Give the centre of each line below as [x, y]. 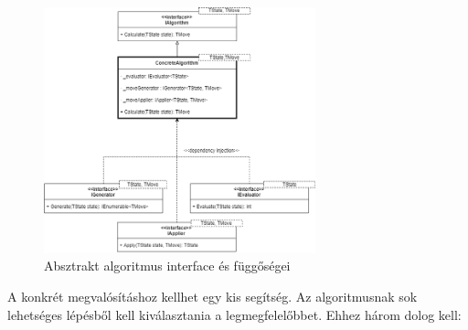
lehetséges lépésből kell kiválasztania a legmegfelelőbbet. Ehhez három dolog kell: [234, 314]
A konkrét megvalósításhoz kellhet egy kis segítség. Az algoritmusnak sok [213, 296]
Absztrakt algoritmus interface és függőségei [167, 266]
